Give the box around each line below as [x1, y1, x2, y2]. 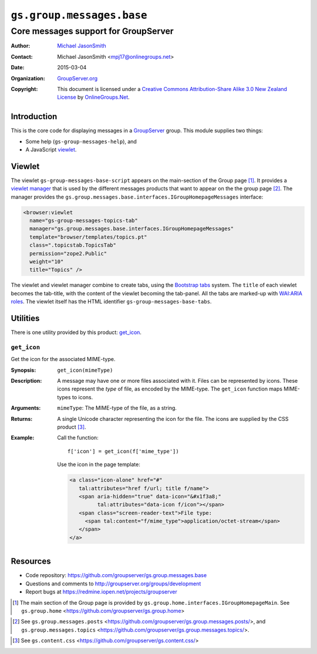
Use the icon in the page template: [57, 461, 141, 468]
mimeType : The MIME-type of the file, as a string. [57, 404, 177, 412]
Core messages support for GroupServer [11, 26, 174, 36]
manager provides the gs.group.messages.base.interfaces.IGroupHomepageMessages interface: [11, 193, 264, 200]
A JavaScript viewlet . [25, 146, 77, 153]
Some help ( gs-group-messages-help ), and [25, 138, 137, 145]
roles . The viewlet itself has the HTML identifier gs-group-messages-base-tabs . [11, 298, 212, 305]
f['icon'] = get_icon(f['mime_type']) [68, 448, 179, 454]
